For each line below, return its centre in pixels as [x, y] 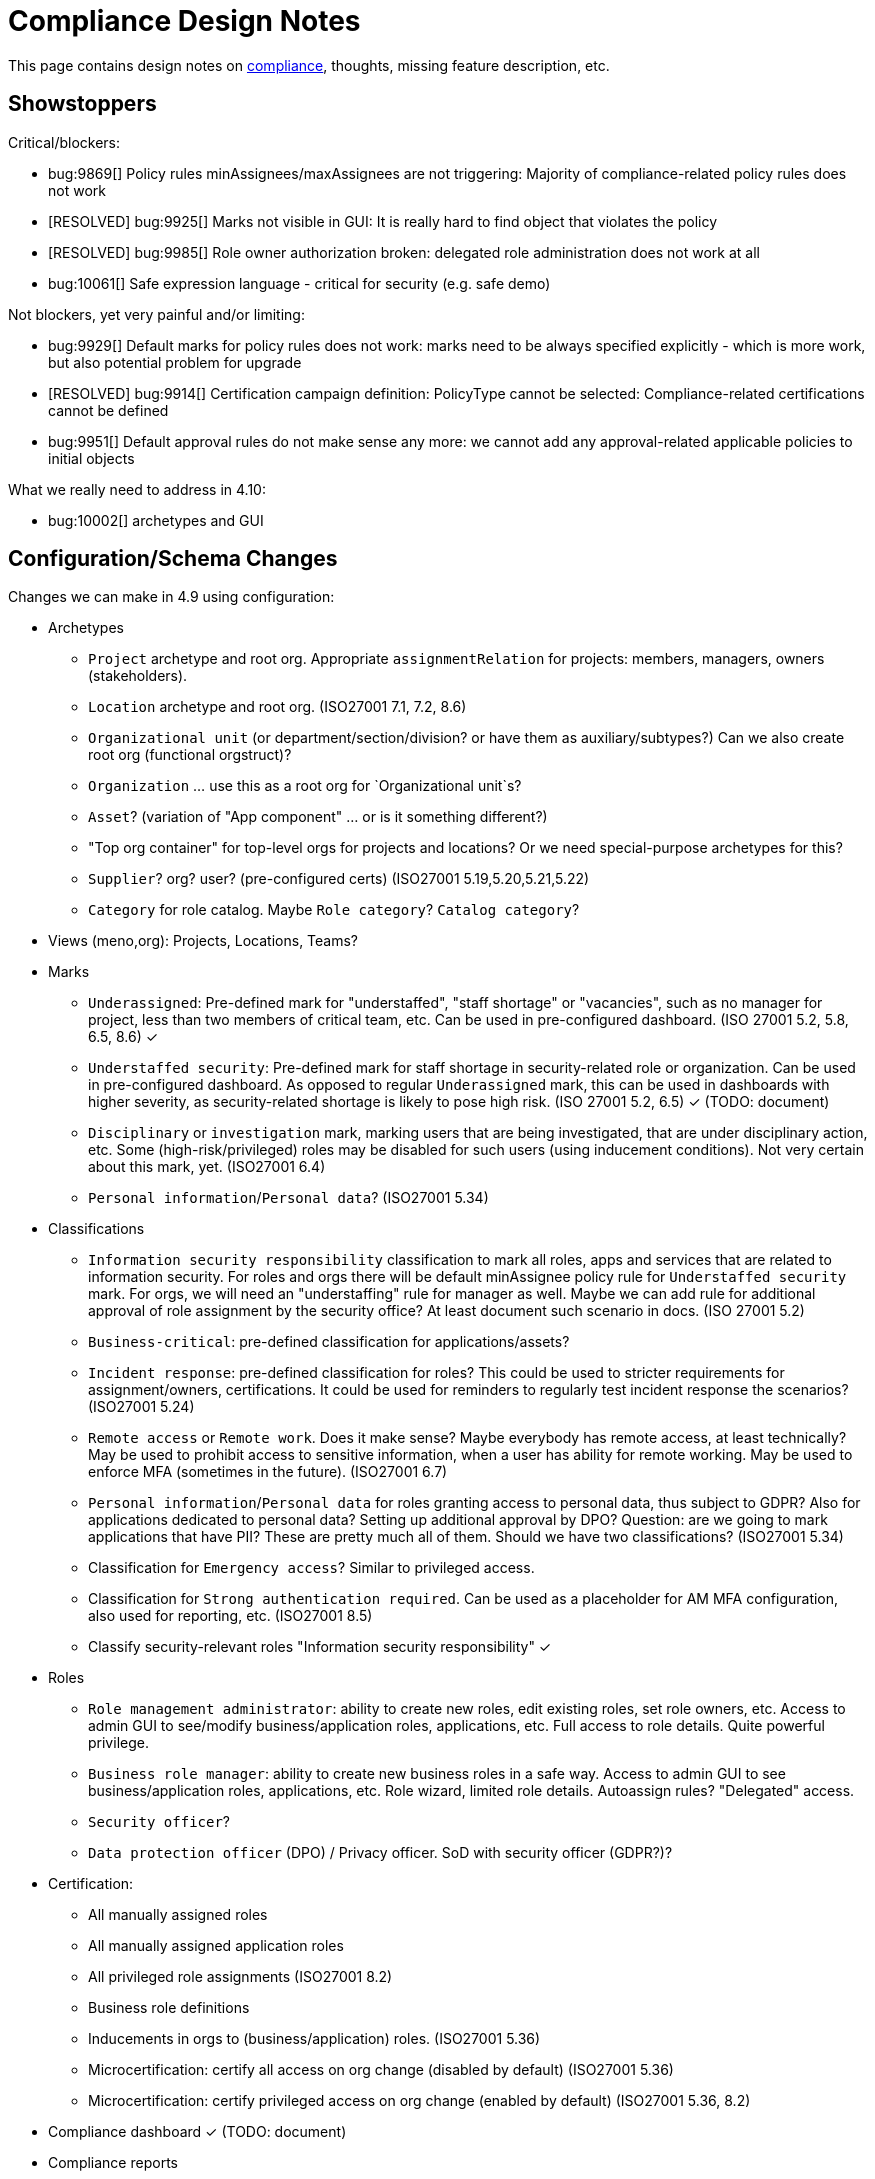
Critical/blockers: [64, 142]
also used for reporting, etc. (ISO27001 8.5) [230, 1616]
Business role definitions [169, 2008]
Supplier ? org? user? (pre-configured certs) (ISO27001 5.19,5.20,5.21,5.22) [339, 879]
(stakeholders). [138, 676]
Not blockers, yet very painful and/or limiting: [156, 314]
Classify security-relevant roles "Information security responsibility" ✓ [320, 1647]
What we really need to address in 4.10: [137, 489]
